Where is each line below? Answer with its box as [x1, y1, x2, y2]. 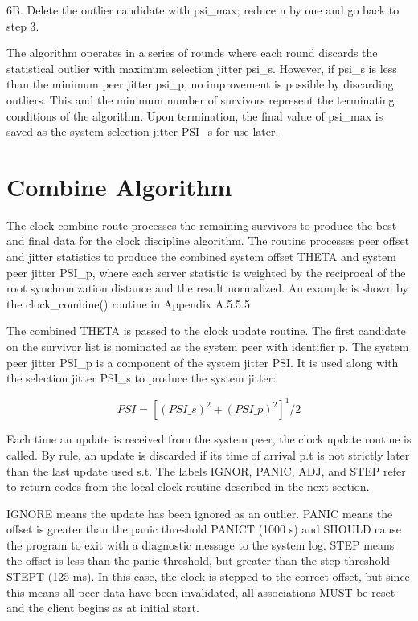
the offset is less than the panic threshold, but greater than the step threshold [6, 552, 391, 569]
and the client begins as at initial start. [6, 599, 199, 616]
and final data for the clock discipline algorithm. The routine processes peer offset [6, 232, 410, 249]
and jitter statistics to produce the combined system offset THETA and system [6, 248, 397, 265]
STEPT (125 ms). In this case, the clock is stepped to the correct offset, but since [6, 568, 410, 585]
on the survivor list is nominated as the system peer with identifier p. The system [6, 338, 409, 355]
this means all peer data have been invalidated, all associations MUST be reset [6, 583, 395, 600]
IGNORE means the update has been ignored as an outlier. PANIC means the [6, 505, 393, 521]
